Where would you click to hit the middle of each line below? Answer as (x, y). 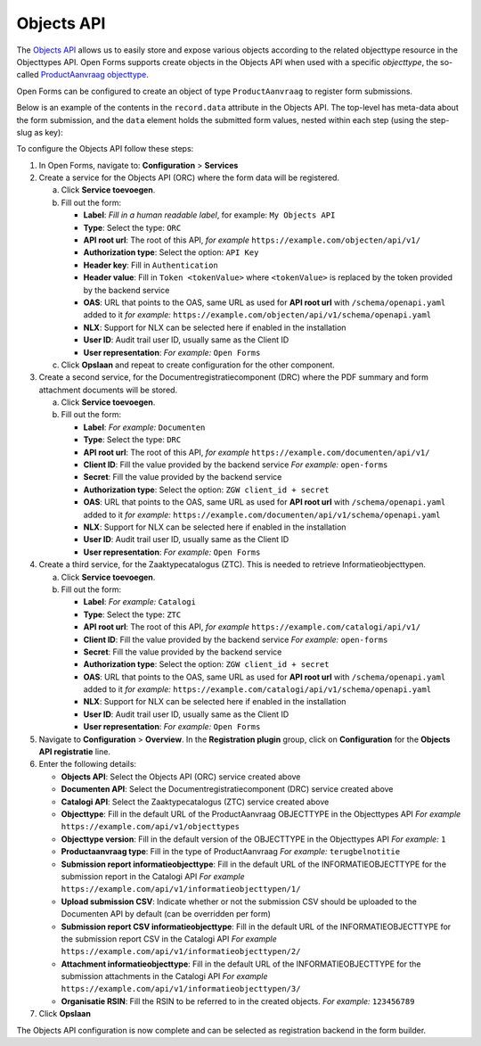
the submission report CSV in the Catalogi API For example (169, 939)
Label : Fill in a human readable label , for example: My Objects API (209, 215)
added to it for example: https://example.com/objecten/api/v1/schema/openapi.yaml (257, 315)
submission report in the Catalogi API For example (153, 876)
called (28, 75)
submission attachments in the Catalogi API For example (164, 976)
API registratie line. (75, 752)
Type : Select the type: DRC (132, 440)
